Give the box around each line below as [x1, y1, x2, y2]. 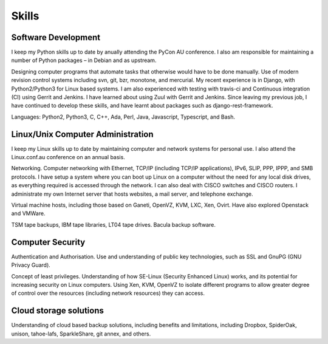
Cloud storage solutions [11, 306, 104, 316]
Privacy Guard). [11, 261, 51, 269]
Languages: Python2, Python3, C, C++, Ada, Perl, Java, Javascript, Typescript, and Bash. [11, 113, 235, 120]
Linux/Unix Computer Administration [11, 129, 154, 139]
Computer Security [11, 237, 86, 247]
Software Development [11, 32, 101, 43]
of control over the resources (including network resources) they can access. [11, 289, 205, 297]
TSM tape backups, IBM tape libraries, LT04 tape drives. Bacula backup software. [11, 221, 216, 228]
